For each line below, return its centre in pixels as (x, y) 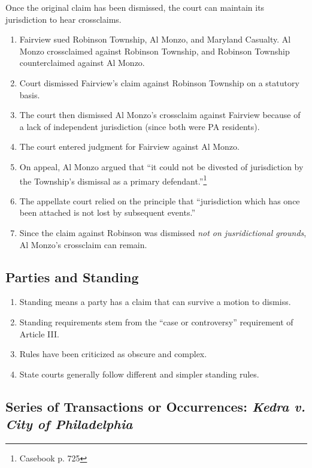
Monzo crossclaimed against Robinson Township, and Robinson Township (155, 51)
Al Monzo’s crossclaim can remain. (83, 244)
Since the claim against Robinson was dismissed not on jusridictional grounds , (163, 232)
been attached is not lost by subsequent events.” (107, 212)
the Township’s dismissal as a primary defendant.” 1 (113, 180)
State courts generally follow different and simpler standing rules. (139, 374)
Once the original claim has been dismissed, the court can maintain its (135, 7)
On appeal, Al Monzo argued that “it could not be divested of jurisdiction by (161, 166)
